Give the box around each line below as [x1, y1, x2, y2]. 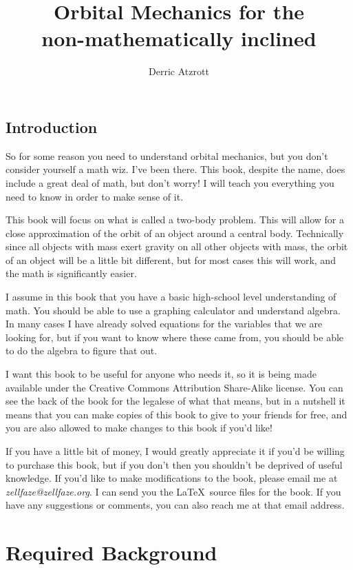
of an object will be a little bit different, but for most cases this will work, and [6, 252, 336, 267]
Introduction [6, 116, 98, 137]
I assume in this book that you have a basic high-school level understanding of [6, 289, 336, 304]
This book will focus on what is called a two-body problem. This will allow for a [6, 212, 344, 227]
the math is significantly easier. [6, 266, 137, 281]
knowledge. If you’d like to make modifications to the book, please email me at [6, 471, 338, 485]
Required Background [6, 538, 217, 567]
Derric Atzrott [149, 64, 209, 79]
